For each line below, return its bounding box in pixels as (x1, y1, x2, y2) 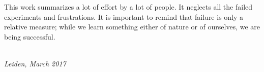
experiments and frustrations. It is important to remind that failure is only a (4, 11, 244, 22)
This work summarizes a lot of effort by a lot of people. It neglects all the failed (4, 2, 253, 12)
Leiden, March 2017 (4, 58, 66, 68)
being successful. (4, 31, 55, 42)
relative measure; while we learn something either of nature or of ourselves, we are (4, 21, 260, 32)
